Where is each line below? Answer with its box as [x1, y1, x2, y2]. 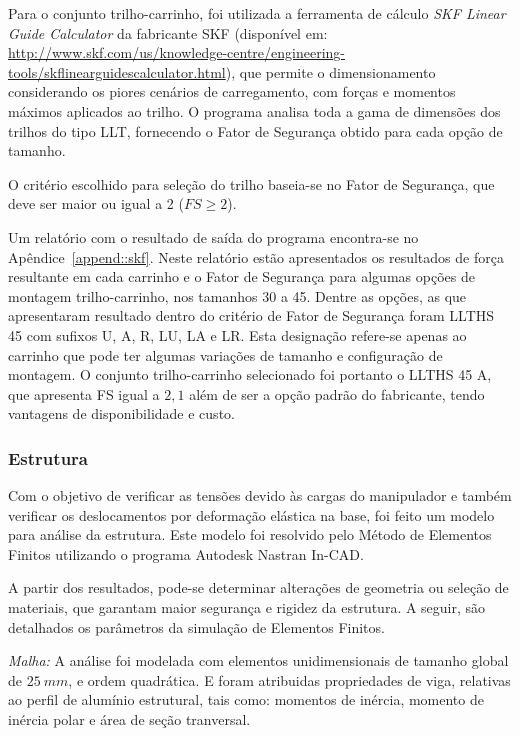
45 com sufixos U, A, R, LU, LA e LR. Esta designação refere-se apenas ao [8, 324, 467, 345]
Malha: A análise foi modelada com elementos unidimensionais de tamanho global [8, 650, 509, 671]
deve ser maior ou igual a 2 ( [8, 193, 184, 214]
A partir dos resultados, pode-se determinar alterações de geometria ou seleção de [8, 577, 509, 598]
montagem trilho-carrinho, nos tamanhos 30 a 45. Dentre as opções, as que [8, 285, 467, 306]
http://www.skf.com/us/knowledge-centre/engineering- [8, 42, 346, 63]
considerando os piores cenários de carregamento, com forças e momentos [8, 81, 456, 102]
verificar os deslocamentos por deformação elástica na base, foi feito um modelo [8, 504, 495, 525]
